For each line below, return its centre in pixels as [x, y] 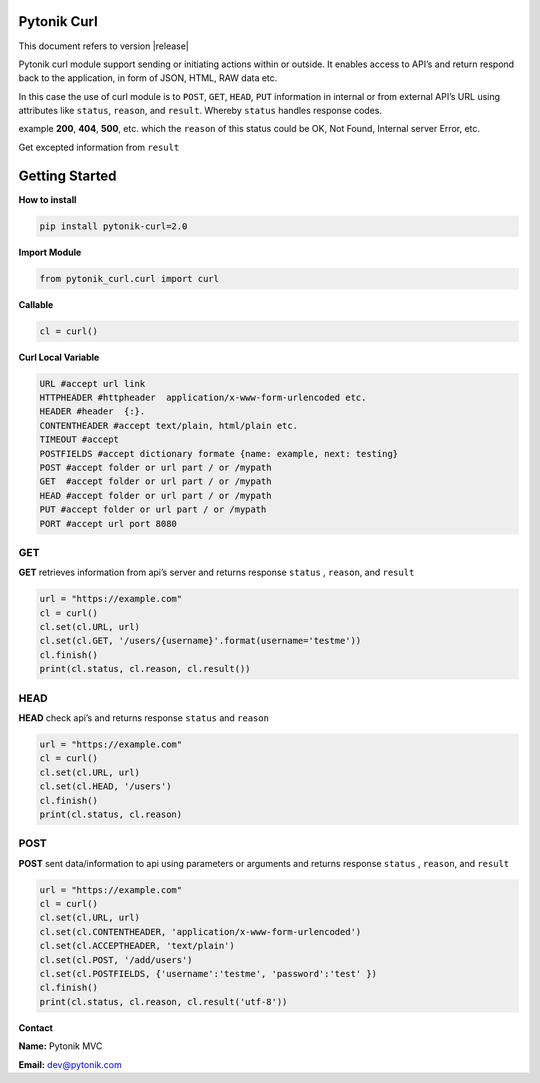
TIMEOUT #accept [79, 439]
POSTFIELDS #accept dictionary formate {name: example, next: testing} [219, 453]
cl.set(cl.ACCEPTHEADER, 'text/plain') [137, 946]
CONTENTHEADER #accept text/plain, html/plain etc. [169, 425]
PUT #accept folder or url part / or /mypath [153, 509]
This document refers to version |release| [104, 46]
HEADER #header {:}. [92, 411]
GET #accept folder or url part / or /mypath [155, 481]
